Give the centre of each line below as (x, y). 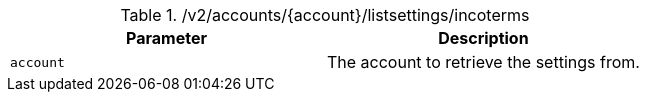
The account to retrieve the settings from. (483, 62)
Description (483, 38)
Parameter (166, 38)
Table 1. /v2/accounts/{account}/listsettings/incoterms (325, 15)
